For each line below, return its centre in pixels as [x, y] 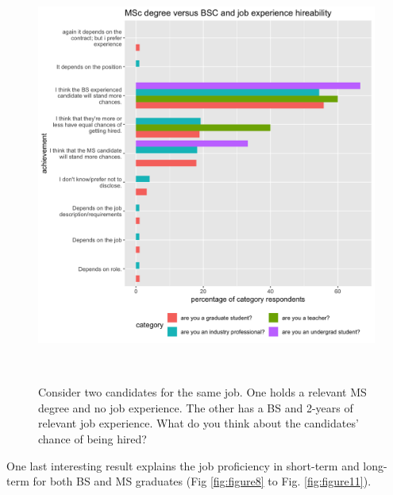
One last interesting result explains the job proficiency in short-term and [183, 465]
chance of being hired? [92, 438]
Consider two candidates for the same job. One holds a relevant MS [202, 392]
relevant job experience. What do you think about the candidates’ [198, 423]
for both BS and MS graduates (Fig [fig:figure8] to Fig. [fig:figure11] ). [202, 481]
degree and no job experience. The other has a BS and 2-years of [196, 407]
